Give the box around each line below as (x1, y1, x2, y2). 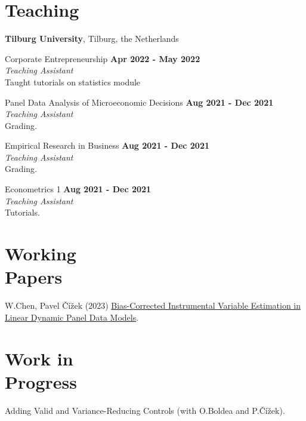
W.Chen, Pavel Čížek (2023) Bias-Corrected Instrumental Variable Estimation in (5, 299, 301, 312)
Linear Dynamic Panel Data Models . (5, 311, 139, 323)
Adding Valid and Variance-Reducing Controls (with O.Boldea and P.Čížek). (5, 404, 285, 416)
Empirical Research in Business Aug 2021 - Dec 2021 (5, 139, 209, 152)
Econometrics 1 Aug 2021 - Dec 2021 (5, 183, 152, 195)
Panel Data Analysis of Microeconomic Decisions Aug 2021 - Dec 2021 (5, 96, 274, 108)
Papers (5, 265, 63, 289)
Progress (5, 369, 77, 394)
